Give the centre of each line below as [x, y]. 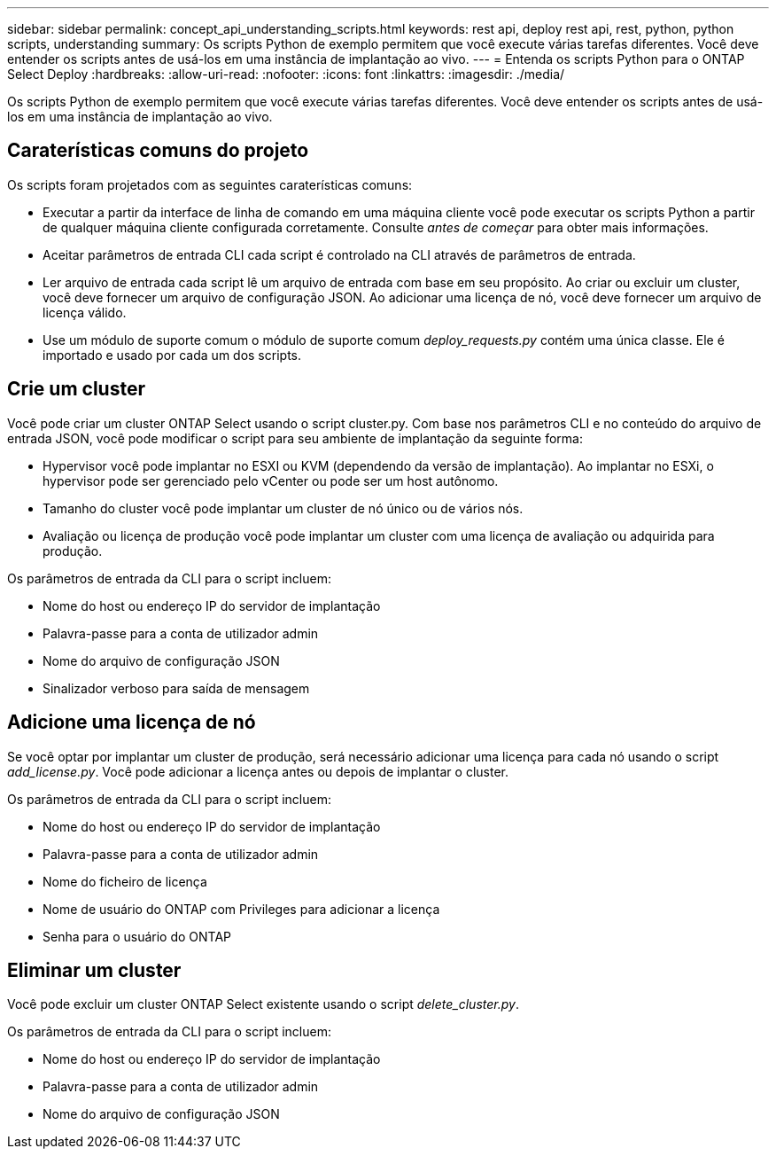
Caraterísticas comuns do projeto [158, 151]
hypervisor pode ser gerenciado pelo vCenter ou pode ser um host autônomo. [271, 480]
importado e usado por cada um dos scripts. [172, 355]
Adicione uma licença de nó [132, 722]
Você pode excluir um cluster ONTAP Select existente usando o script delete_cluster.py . [263, 1004]
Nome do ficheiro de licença [125, 881]
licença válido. [85, 312]
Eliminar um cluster [94, 970]
